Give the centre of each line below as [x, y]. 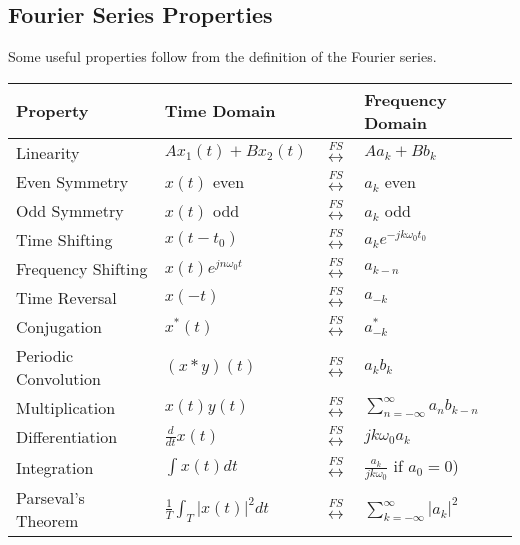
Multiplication [66, 407]
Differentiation [67, 436]
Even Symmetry [72, 181]
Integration [55, 467]
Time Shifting [64, 239]
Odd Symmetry [70, 210]
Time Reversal [66, 297]
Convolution [58, 378]
